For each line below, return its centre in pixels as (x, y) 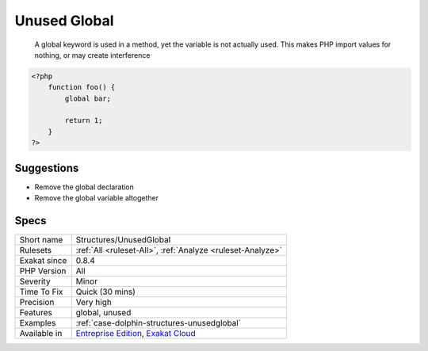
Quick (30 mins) (106, 292)
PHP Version (43, 271)
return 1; (84, 120)
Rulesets (35, 250)
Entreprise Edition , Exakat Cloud (136, 334)
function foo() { (82, 88)
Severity (35, 281)
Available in (41, 334)
